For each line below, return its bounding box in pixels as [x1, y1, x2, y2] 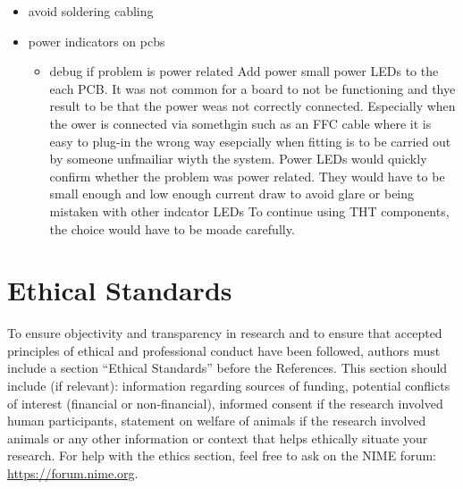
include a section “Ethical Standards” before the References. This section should [7, 358, 448, 377]
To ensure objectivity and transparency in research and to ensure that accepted [7, 324, 442, 342]
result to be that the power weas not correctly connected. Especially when [49, 97, 456, 115]
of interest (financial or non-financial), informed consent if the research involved [7, 393, 443, 412]
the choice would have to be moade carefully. [49, 219, 295, 238]
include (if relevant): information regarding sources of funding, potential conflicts [7, 376, 450, 395]
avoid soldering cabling [28, 2, 154, 20]
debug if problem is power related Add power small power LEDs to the [49, 62, 439, 80]
